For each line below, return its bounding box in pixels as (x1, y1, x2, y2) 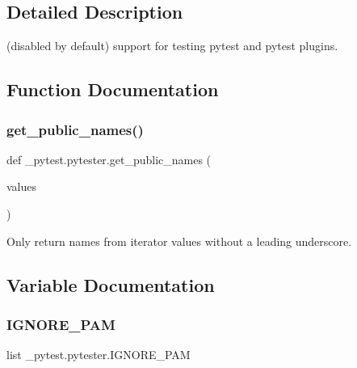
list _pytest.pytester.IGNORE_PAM (6, 346, 191, 363)
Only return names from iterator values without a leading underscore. (6, 232, 352, 249)
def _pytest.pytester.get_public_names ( (6, 150, 212, 167)
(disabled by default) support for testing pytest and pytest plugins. (6, 37, 338, 54)
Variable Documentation (6, 272, 215, 297)
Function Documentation (6, 77, 219, 102)
